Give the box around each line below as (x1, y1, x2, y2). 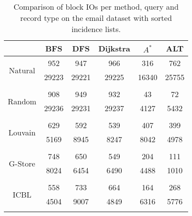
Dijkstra (98, 43, 130, 54)
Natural (9, 64, 35, 76)
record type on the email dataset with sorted (20, 12, 172, 23)
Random (8, 95, 36, 107)
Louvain (8, 126, 36, 138)
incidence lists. (71, 23, 121, 34)
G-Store (9, 157, 35, 169)
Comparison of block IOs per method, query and (14, 1, 179, 12)
